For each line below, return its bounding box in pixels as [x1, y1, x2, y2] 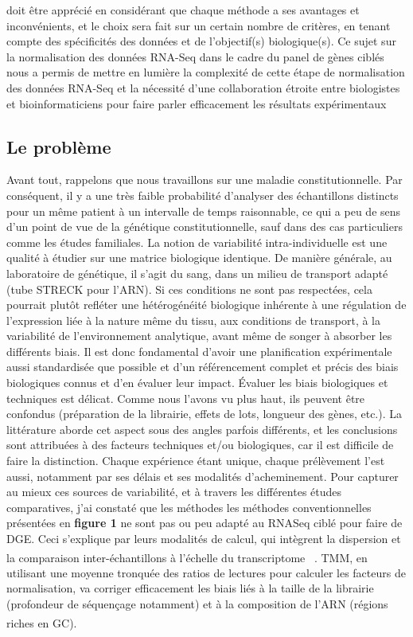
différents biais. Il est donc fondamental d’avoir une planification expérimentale [6, 342, 392, 359]
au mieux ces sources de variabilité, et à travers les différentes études [6, 483, 342, 500]
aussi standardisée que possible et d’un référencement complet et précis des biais [6, 358, 399, 375]
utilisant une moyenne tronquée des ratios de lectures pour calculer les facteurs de [6, 564, 406, 580]
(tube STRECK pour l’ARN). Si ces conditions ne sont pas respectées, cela [6, 280, 372, 297]
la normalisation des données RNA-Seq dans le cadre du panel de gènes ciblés [6, 48, 384, 64]
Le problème [6, 134, 111, 158]
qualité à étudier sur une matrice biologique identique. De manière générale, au [6, 249, 392, 266]
